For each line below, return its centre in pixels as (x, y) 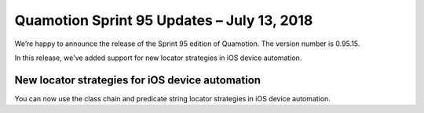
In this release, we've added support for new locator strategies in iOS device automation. (158, 58)
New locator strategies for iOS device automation (138, 80)
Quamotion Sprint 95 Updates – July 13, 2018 (164, 20)
